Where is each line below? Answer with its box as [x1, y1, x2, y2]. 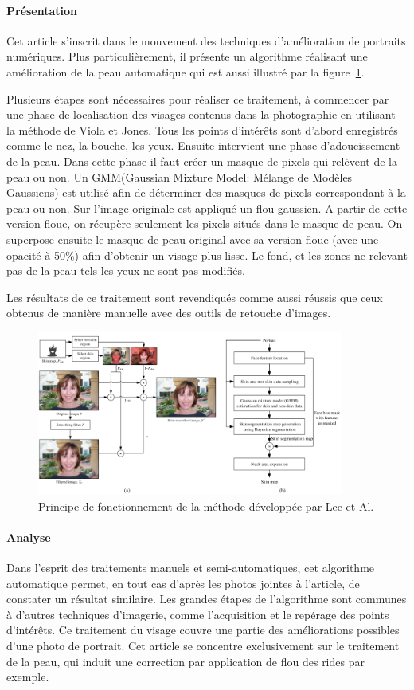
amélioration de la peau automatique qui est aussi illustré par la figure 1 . [6, 63, 365, 80]
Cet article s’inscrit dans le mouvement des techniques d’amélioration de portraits [6, 32, 406, 49]
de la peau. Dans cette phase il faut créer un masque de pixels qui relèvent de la [6, 152, 397, 169]
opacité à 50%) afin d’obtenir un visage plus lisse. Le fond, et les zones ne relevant [6, 246, 408, 263]
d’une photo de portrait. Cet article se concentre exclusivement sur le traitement [6, 637, 400, 653]
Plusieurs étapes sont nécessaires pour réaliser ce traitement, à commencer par [6, 90, 389, 107]
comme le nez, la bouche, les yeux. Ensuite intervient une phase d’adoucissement [6, 137, 400, 154]
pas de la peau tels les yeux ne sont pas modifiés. [6, 262, 245, 279]
